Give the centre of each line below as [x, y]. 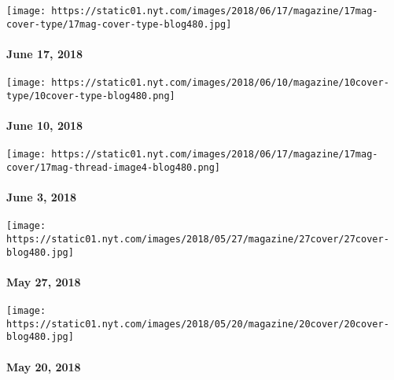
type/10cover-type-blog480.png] [91, 96]
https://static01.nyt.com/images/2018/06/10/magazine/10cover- [220, 83]
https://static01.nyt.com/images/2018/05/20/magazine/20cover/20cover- [198, 324]
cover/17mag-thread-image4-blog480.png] [114, 167]
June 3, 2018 [42, 197]
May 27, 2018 [44, 281]
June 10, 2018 [45, 125]
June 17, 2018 [45, 53]
